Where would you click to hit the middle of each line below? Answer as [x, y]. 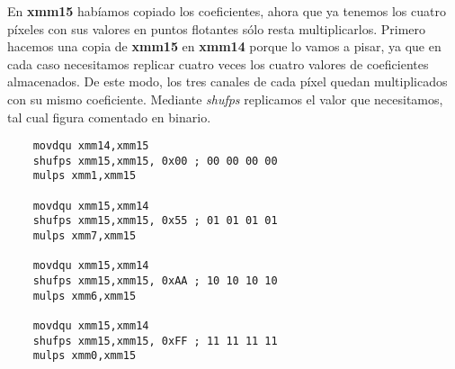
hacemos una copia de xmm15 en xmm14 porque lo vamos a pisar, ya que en [224, 46]
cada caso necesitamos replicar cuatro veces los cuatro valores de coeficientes [218, 63]
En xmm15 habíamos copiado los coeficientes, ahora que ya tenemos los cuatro [227, 11]
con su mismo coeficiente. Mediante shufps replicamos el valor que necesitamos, [225, 99]
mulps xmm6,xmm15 [85, 296]
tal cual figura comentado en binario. [109, 117]
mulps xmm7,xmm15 [85, 236]
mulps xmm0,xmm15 [85, 356]
